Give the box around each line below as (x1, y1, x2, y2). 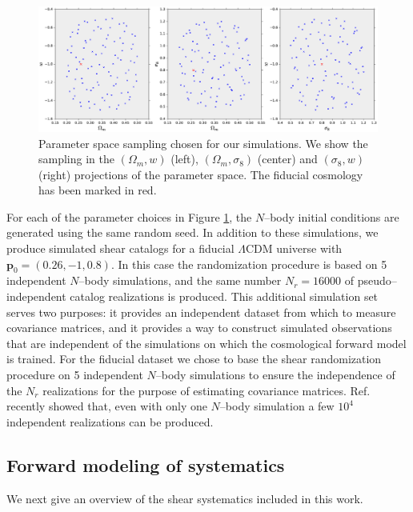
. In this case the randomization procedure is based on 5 (110, 255, 387, 272)
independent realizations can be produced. (6, 413, 214, 430)
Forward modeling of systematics (6, 452, 285, 477)
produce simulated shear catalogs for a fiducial (6, 240, 235, 257)
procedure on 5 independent (6, 366, 143, 383)
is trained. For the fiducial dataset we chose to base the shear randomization (6, 350, 382, 367)
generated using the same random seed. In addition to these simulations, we (6, 224, 379, 241)
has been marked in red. (38, 182, 157, 198)
